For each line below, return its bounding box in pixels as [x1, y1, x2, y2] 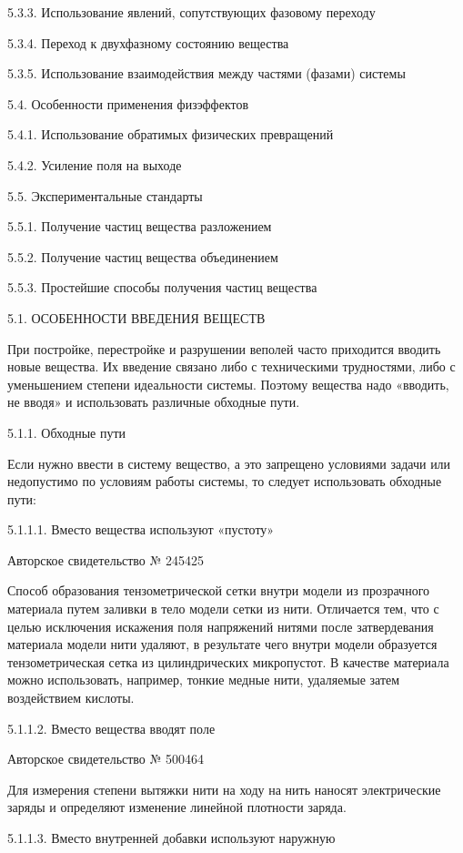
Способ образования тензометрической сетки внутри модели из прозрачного [7, 581, 430, 600]
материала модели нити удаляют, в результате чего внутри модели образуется [7, 635, 438, 654]
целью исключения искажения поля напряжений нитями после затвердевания [7, 616, 434, 635]
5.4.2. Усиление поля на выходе [7, 155, 182, 174]
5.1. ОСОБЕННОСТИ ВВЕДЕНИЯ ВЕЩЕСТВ [7, 308, 266, 327]
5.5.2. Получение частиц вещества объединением [7, 247, 278, 266]
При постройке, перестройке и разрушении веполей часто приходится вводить [7, 339, 441, 358]
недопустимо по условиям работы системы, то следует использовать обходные [7, 472, 442, 491]
